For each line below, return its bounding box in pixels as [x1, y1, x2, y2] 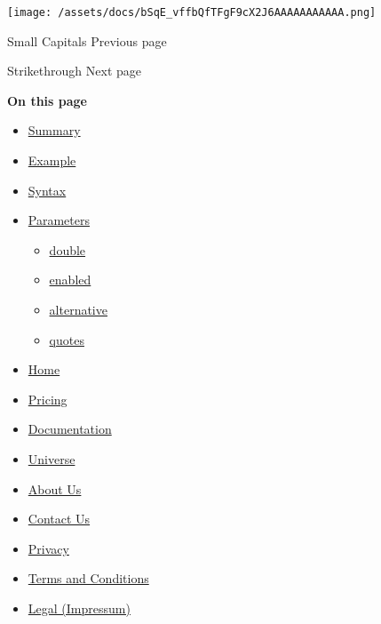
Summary [28, 121, 81, 140]
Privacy [28, 539, 69, 557]
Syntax [28, 180, 67, 199]
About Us [28, 479, 82, 498]
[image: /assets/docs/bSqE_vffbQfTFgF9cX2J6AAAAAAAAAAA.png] [7, 6, 377, 19]
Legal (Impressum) [28, 598, 131, 617]
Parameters [28, 211, 90, 229]
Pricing [28, 389, 67, 408]
